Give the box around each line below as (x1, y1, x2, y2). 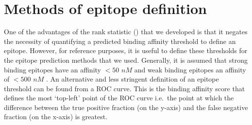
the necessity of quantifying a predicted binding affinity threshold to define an (4, 36, 236, 46)
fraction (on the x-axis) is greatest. (4, 111, 108, 122)
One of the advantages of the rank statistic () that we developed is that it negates (4, 27, 248, 37)
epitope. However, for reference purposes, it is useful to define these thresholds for (4, 45, 248, 56)
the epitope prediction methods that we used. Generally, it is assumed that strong (4, 55, 248, 65)
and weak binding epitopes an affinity (134, 64, 246, 74)
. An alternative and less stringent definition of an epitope (46, 74, 219, 84)
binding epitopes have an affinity (4, 64, 101, 74)
